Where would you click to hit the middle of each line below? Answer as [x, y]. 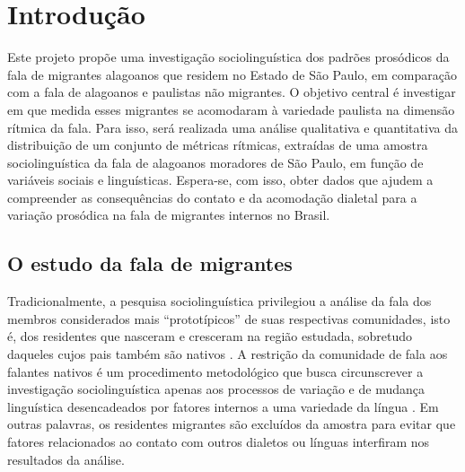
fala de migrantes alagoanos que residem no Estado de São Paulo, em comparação [232, 74]
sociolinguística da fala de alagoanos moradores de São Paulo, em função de [215, 162]
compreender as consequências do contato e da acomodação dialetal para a [212, 197]
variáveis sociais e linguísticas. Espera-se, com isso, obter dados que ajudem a [220, 180]
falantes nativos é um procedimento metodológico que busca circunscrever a [215, 371]
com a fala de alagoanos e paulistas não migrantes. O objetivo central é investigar [232, 92]
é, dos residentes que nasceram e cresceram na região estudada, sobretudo [210, 336]
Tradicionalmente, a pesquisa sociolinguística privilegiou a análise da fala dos [219, 301]
